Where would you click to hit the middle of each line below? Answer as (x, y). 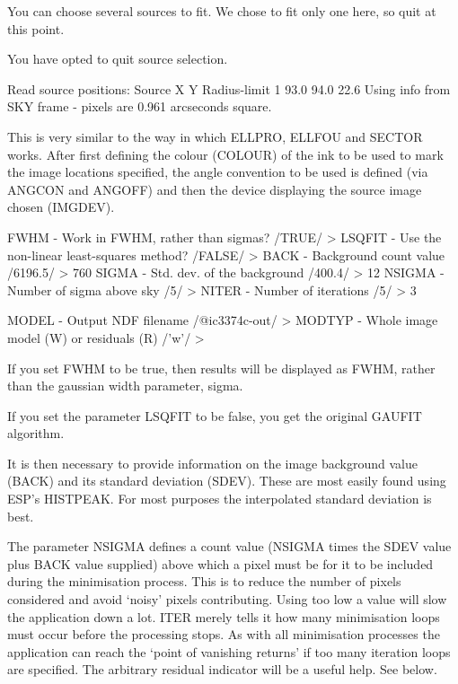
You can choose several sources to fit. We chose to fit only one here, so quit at (222, 11)
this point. (36, 28)
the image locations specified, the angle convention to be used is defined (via (218, 172)
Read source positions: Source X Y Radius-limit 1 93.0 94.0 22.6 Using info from (229, 88)
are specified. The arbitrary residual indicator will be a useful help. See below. (222, 669)
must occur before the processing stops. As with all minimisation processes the (224, 634)
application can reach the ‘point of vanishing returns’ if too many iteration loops (229, 651)
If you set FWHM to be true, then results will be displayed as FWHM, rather (221, 368)
